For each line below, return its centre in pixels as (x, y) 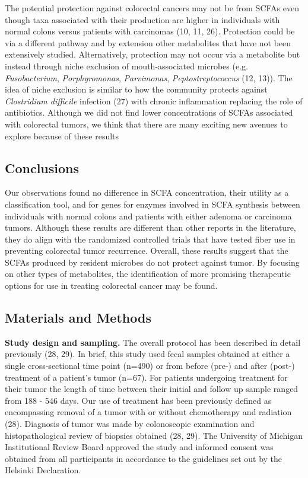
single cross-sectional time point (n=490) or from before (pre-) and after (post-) (150, 366)
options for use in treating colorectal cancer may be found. (111, 286)
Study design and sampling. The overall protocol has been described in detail (153, 342)
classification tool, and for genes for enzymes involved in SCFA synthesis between (153, 204)
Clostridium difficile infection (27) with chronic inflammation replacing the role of (154, 101)
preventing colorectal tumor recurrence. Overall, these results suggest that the (147, 251)
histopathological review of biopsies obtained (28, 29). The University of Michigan (154, 435)
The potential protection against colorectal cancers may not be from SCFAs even (152, 8)
